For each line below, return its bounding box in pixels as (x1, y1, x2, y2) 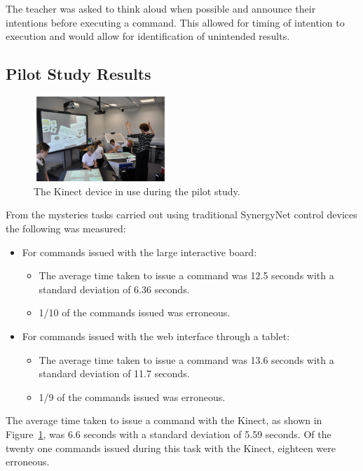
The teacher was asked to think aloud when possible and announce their (6, 1, 316, 15)
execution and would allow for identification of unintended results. (6, 29, 290, 43)
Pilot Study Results (6, 63, 151, 85)
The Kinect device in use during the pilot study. (34, 183, 240, 198)
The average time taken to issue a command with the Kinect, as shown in (6, 413, 322, 428)
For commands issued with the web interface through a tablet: (22, 328, 290, 343)
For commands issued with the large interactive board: (22, 244, 257, 259)
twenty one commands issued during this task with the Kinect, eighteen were (6, 440, 336, 455)
